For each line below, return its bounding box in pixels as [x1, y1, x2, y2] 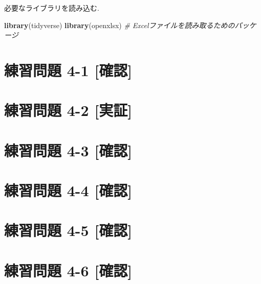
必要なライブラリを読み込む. [4, 3, 99, 13]
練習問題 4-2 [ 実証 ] [4, 100, 133, 121]
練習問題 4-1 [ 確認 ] [4, 59, 133, 80]
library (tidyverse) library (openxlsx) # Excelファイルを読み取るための [4, 19, 235, 30]
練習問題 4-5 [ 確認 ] [4, 220, 133, 241]
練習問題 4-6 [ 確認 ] [4, 259, 133, 280]
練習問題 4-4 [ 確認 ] [4, 180, 133, 201]
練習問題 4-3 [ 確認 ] [4, 139, 133, 160]
